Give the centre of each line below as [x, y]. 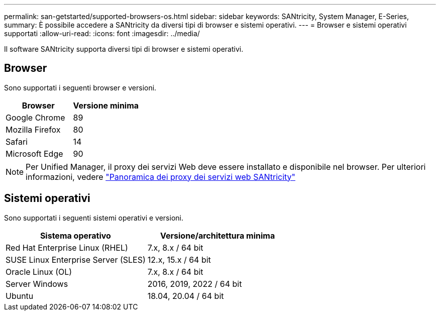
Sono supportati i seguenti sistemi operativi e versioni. [94, 218]
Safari [17, 141]
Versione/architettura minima [218, 235]
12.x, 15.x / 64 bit [179, 259]
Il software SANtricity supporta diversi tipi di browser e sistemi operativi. [124, 49]
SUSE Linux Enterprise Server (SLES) [76, 259]
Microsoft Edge [34, 153]
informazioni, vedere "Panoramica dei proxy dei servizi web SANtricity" [161, 177]
